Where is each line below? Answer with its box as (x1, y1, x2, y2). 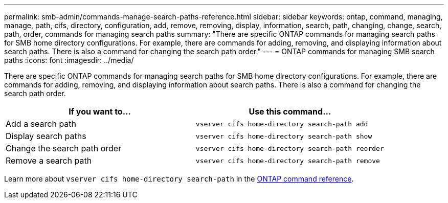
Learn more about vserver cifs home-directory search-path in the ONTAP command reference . (4, 174, 354, 183)
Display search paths (6, 131, 86, 141)
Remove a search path (6, 155, 92, 166)
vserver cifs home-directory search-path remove (195, 156, 380, 165)
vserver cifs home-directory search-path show (195, 132, 372, 140)
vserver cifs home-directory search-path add (195, 120, 368, 128)
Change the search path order (6, 143, 122, 153)
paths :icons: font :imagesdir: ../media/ (4, 56, 134, 64)
